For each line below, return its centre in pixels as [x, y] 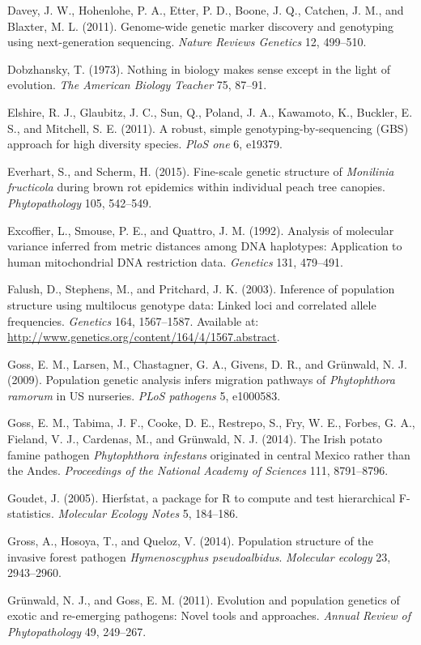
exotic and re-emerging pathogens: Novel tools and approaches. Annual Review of [209, 615]
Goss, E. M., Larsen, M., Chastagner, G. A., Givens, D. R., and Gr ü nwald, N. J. [207, 363]
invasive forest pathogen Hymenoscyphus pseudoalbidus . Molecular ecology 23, [199, 556]
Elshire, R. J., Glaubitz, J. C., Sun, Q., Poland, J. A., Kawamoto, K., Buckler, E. [210, 111]
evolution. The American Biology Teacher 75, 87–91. [137, 85]
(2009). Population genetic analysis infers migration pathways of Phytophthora [201, 380]
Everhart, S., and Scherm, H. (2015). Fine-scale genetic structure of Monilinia [201, 171]
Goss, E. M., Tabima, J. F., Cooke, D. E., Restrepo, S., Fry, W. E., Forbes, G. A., [211, 423]
